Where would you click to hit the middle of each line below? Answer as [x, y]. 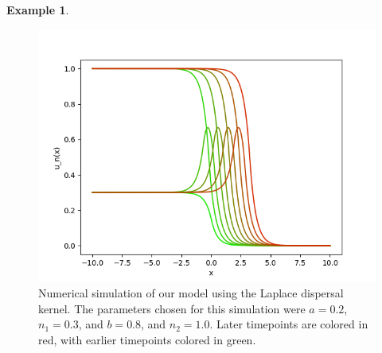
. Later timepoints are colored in [289, 324]
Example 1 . [38, 10]
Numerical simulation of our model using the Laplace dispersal [191, 293]
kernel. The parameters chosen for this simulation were [172, 308]
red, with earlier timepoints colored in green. [147, 339]
